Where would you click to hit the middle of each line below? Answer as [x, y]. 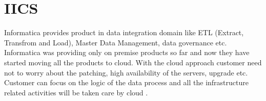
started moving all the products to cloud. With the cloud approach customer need [133, 62]
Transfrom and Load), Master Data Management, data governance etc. [116, 42]
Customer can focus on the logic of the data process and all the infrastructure [126, 82]
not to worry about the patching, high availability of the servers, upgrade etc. [126, 72]
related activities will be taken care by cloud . [76, 92]
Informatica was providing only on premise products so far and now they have [127, 52]
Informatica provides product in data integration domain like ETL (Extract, [124, 32]
